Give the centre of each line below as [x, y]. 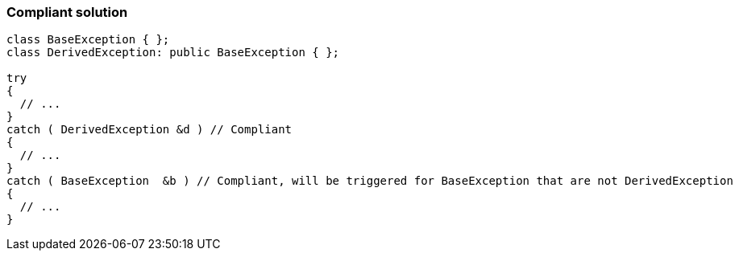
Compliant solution [67, 12]
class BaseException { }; [88, 40]
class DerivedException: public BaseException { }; [173, 53]
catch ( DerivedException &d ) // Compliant [149, 130]
